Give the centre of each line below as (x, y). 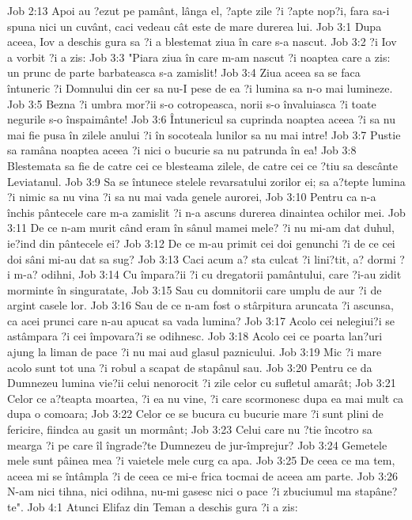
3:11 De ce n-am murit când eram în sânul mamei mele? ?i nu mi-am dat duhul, (201, 228)
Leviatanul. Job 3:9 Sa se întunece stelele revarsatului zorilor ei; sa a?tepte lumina (206, 181)
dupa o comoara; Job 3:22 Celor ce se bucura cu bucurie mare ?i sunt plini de (195, 414)
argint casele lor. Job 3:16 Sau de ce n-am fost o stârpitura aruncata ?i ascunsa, (200, 305)
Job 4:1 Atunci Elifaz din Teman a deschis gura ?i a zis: (163, 507)
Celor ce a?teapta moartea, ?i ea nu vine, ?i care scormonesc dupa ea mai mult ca (206, 398)
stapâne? (376, 491)
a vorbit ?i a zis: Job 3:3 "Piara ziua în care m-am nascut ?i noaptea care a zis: (199, 57)
